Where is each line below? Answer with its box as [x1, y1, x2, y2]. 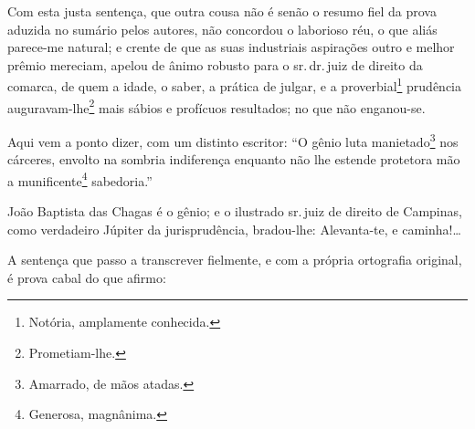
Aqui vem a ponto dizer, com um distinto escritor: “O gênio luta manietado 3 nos [7, 129, 459, 151]
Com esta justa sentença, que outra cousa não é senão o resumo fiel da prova [7, 2, 437, 20]
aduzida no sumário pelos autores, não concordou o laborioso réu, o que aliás [7, 19, 438, 38]
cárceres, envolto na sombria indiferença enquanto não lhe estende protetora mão [7, 150, 460, 169]
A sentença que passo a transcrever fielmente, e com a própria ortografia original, [7, 250, 462, 269]
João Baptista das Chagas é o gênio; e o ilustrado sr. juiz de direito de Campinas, [7, 201, 462, 220]
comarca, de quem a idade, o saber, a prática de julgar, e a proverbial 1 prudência [7, 74, 461, 96]
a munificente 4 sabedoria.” [7, 168, 153, 190]
